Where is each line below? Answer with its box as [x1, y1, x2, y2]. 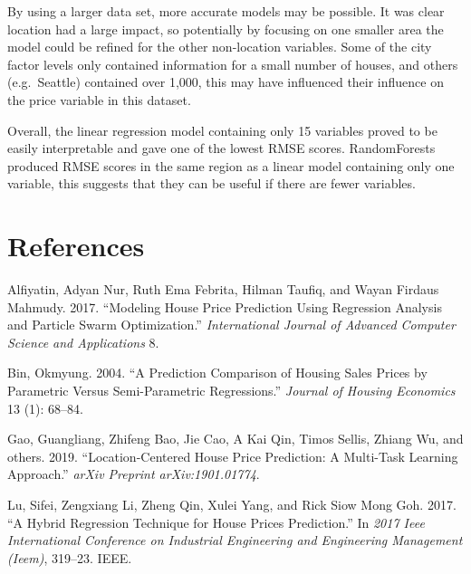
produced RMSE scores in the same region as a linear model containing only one [7, 156, 455, 175]
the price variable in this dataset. [7, 90, 191, 109]
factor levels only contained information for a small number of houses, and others [7, 54, 458, 73]
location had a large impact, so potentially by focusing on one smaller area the [7, 19, 444, 38]
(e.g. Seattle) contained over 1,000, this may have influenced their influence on [7, 72, 444, 91]
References [7, 227, 145, 264]
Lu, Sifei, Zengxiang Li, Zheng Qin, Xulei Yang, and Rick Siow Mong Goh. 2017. [7, 495, 457, 513]
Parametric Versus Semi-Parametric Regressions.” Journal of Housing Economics [7, 381, 456, 400]
